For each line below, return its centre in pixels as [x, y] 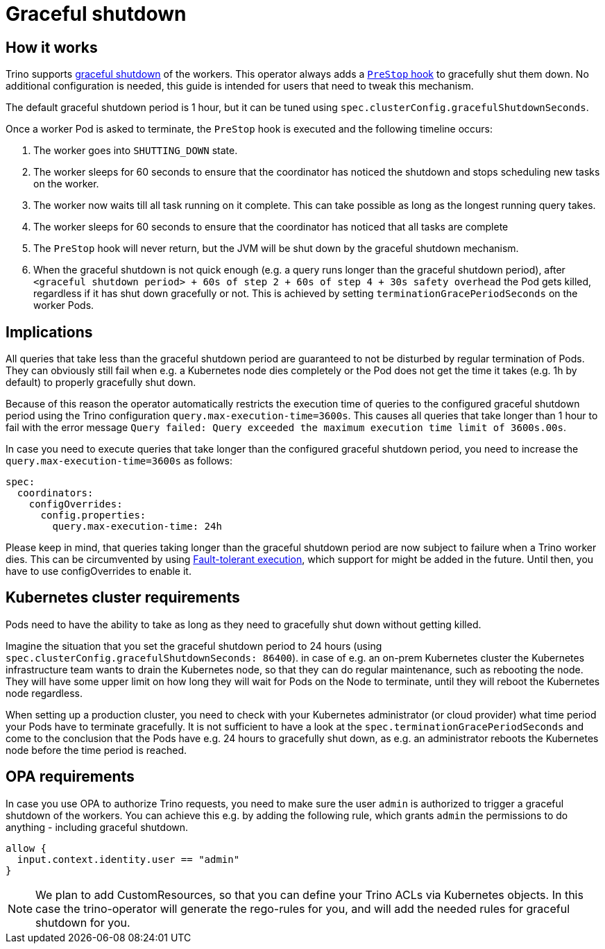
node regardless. [44, 693]
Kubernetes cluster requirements [123, 598]
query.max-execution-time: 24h [137, 527]
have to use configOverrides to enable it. [99, 571]
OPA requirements [70, 777]
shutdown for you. [83, 922]
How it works [52, 47]
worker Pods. [64, 305]
